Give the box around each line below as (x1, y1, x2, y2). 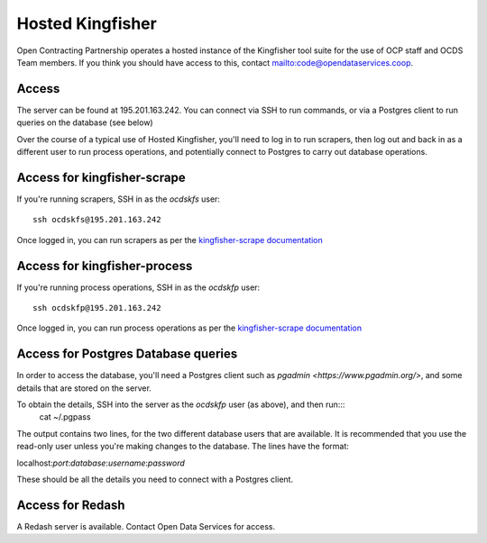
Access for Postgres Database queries (16, 347, 238, 362)
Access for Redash (16, 497, 125, 512)
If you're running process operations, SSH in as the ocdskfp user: (16, 282, 261, 293)
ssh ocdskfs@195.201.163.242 (32, 214, 161, 225)
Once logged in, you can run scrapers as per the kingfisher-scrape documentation (16, 234, 324, 245)
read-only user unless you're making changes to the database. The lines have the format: (16, 441, 349, 452)
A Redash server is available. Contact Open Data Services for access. (16, 520, 275, 531)
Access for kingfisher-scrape (16, 169, 186, 185)
